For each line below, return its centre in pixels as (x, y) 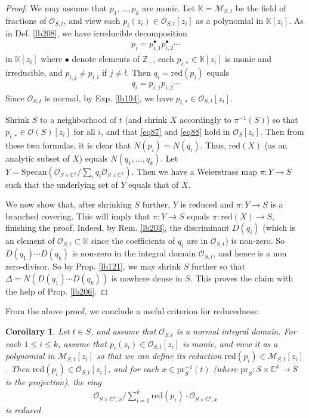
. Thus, (213, 145)
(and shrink (146, 120)
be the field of (261, 8)
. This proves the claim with (242, 278)
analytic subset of (38, 158)
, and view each (92, 20)
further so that (219, 266)
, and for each (133, 369)
